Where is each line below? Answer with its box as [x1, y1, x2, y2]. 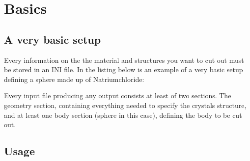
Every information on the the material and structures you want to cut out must [4, 54, 244, 65]
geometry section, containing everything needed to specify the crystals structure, [4, 100, 247, 110]
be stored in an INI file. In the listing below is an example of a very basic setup [4, 64, 243, 75]
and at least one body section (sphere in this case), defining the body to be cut [4, 109, 242, 120]
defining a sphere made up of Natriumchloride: [4, 74, 144, 84]
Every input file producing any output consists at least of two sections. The [4, 90, 231, 101]
